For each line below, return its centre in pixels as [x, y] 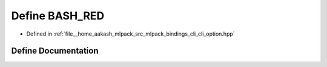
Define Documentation [55, 51]
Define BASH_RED [58, 16]
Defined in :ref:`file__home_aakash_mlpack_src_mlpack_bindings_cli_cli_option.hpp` [131, 34]
